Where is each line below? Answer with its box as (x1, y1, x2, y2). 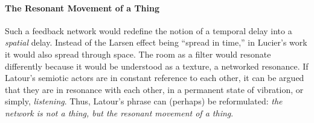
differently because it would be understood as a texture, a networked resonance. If (5, 59, 309, 72)
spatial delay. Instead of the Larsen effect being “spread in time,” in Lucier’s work (5, 36, 307, 49)
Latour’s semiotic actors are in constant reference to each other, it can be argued (5, 71, 304, 84)
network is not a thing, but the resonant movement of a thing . (5, 106, 234, 119)
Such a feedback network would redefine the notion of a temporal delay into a (5, 24, 292, 37)
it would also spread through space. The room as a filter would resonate (5, 47, 271, 60)
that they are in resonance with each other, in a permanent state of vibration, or (5, 83, 304, 95)
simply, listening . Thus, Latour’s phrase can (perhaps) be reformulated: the (5, 95, 283, 107)
